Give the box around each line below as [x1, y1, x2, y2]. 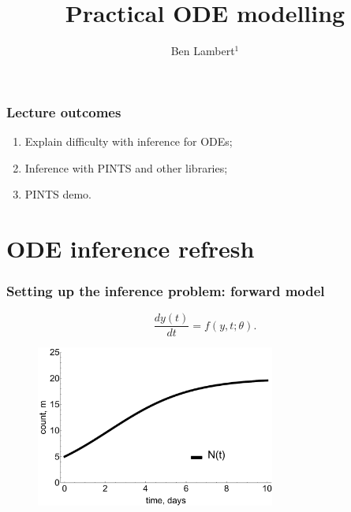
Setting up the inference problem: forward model [6, 281, 325, 301]
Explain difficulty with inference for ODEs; [24, 133, 233, 150]
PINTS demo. [24, 186, 91, 202]
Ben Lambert [170, 43, 235, 59]
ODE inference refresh [6, 232, 255, 264]
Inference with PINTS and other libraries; [24, 159, 228, 176]
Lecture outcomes [6, 102, 121, 121]
